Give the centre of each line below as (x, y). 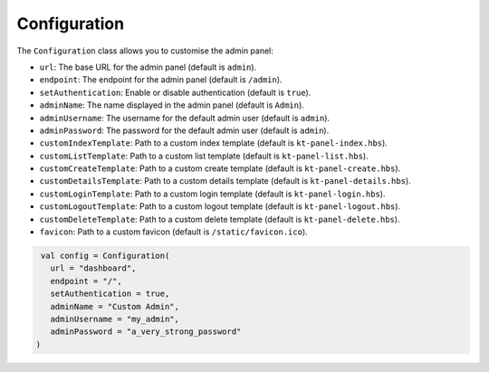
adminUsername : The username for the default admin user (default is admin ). (185, 118)
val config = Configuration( (105, 256)
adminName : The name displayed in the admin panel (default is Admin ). (172, 105)
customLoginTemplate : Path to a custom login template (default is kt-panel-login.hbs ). (212, 194)
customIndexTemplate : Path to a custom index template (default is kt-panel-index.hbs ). (214, 143)
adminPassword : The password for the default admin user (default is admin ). (184, 130)
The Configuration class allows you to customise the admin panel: (145, 51)
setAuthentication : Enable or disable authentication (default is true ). (175, 92)
